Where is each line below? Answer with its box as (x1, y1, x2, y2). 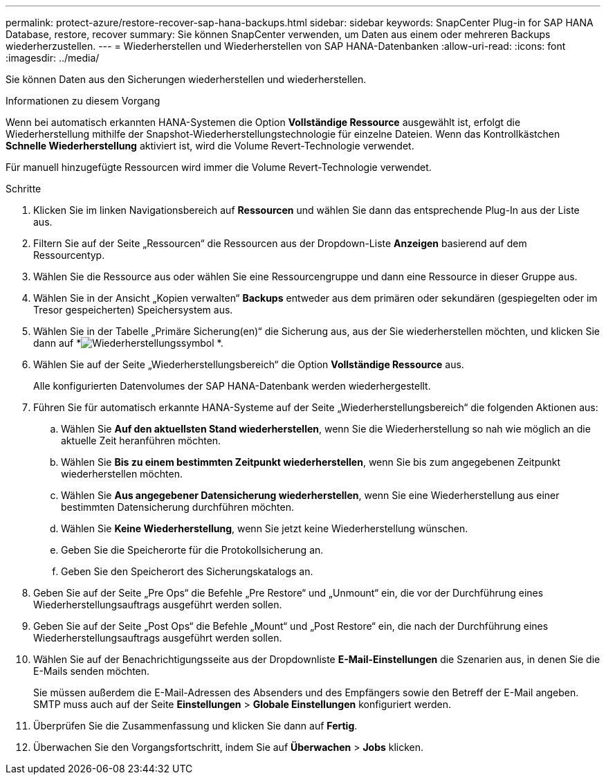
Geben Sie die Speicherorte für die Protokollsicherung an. (61, 544, 324, 556)
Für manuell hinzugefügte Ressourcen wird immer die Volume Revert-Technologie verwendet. (6, 161, 432, 173)
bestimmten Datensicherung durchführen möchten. (61, 501, 294, 513)
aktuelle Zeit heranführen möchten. (61, 435, 221, 446)
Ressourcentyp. (33, 249, 105, 261)
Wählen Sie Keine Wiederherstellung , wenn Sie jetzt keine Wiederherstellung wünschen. (61, 523, 468, 534)
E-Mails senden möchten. (33, 665, 150, 677)
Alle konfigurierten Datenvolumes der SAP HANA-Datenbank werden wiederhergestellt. (33, 380, 431, 392)
